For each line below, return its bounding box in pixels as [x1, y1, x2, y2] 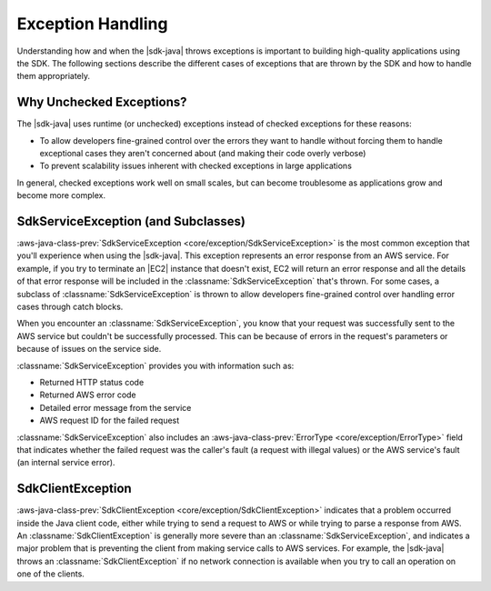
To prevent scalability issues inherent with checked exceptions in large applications [39, 160, 352, 172]
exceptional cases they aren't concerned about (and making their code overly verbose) [39, 148, 366, 159]
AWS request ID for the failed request [39, 415, 180, 426]
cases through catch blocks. [16, 301, 124, 313]
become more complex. [16, 190, 106, 201]
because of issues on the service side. [16, 344, 162, 355]
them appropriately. [16, 71, 91, 82]
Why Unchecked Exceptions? [16, 95, 187, 110]
